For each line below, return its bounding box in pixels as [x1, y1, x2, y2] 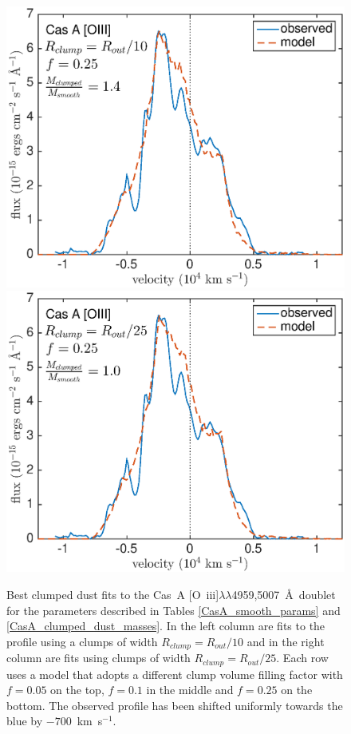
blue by [6, 712, 43, 729]
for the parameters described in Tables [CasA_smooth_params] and [6, 601, 341, 618]
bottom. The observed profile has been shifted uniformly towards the [6, 696, 343, 713]
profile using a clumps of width [6, 633, 158, 649]
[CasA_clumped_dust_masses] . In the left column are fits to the [6, 617, 325, 634]
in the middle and [146, 681, 234, 698]
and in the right [246, 633, 325, 649]
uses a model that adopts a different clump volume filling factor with [6, 665, 343, 682]
